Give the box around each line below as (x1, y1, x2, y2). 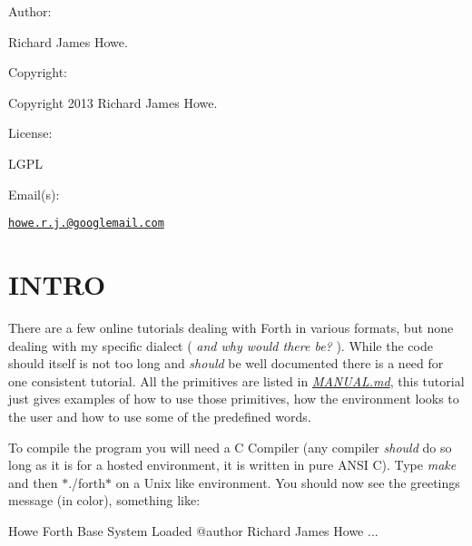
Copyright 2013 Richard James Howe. (8, 93, 218, 112)
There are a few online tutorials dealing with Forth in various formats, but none (8, 317, 454, 336)
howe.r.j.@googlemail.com (8, 217, 164, 230)
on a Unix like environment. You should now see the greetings (115, 473, 460, 492)
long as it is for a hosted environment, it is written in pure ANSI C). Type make (8, 455, 457, 474)
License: (8, 123, 53, 142)
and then (8, 473, 58, 492)
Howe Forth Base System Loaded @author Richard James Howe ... (8, 521, 379, 540)
